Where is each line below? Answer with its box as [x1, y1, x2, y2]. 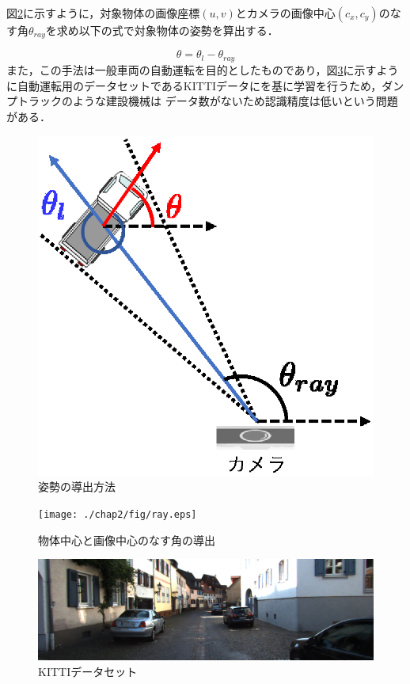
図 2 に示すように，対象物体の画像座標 [6, 5, 200, 21]
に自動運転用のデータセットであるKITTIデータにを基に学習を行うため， [6, 77, 382, 93]
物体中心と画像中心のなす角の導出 [38, 531, 215, 548]
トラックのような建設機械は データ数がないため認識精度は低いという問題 [17, 93, 398, 109]
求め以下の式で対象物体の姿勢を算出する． [56, 22, 279, 38]
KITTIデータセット [38, 663, 138, 679]
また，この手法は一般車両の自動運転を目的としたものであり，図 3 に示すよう [6, 61, 399, 78]
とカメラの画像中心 [235, 5, 336, 21]
